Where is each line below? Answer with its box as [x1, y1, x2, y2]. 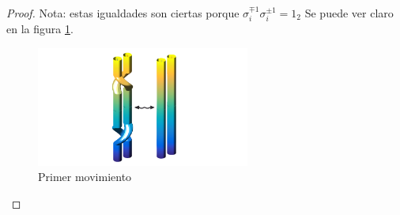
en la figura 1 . [6, 21, 74, 37]
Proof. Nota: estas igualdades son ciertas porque [6, 5, 240, 21]
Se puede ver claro [304, 5, 394, 21]
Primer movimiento [38, 168, 132, 185]
